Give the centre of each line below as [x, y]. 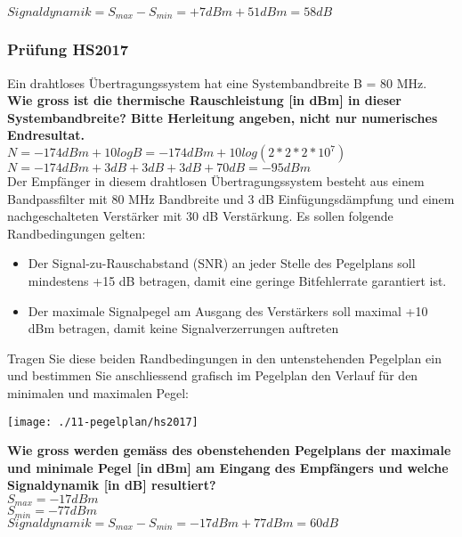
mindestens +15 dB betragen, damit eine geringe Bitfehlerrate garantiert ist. [237, 281]
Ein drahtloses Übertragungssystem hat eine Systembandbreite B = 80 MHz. [217, 82]
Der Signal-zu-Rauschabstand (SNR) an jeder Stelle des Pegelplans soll [222, 263]
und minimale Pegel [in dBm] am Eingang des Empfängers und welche [228, 467]
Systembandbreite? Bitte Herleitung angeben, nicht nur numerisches [223, 117]
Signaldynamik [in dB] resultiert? [112, 485]
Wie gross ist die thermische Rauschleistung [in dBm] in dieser [205, 100]
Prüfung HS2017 [68, 49]
